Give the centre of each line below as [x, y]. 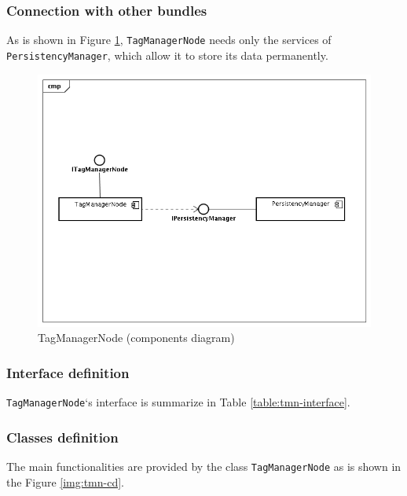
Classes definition [62, 437]
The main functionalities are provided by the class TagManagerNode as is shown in [204, 467]
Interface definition [68, 372]
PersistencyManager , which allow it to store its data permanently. [167, 55]
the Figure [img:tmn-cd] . [65, 481]
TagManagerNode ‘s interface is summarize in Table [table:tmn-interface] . [178, 402]
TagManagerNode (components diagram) [136, 338]
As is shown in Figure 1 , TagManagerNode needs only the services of [169, 40]
